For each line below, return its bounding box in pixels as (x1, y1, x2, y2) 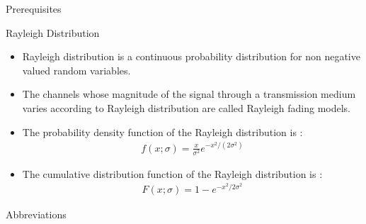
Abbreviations (6, 207, 67, 222)
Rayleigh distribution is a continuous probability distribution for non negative (22, 49, 360, 64)
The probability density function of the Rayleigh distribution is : (22, 124, 303, 139)
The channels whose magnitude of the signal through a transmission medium (22, 86, 356, 101)
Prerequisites (6, 1, 62, 16)
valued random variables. (22, 62, 131, 77)
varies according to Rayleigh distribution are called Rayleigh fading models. (22, 100, 350, 115)
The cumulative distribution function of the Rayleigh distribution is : (22, 166, 323, 181)
